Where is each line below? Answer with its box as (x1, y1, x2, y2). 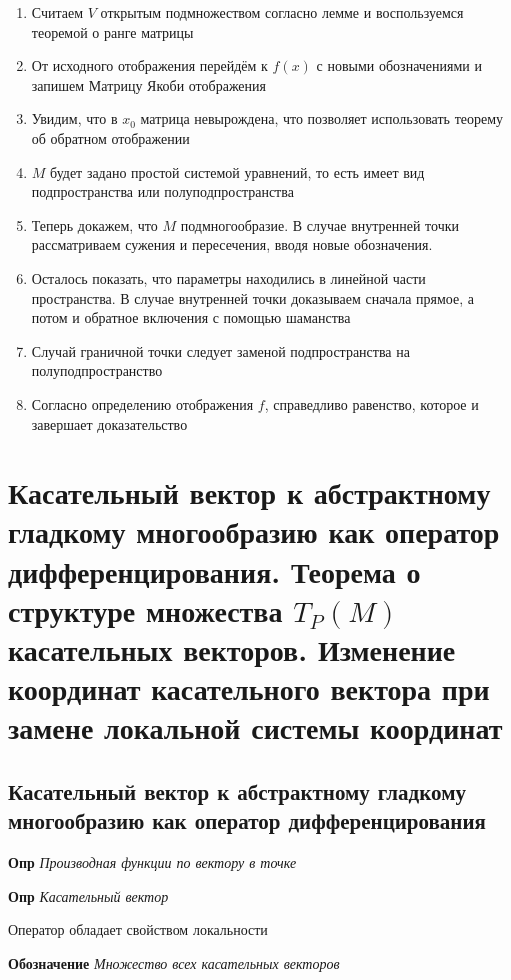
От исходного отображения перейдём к (31, 55, 268, 76)
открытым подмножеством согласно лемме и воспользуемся (100, 2, 464, 22)
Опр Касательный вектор (8, 885, 169, 906)
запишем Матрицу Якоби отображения (31, 74, 267, 95)
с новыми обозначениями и (316, 55, 482, 76)
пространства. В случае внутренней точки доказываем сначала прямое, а (31, 287, 475, 308)
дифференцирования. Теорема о (8, 550, 421, 591)
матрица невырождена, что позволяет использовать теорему (140, 108, 504, 129)
